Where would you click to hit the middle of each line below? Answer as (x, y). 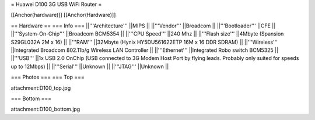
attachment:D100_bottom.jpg (45, 109)
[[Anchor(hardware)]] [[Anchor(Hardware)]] (63, 15)
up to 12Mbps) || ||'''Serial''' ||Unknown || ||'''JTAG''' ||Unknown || (90, 66)
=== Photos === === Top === (48, 77)
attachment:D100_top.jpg (41, 88)
